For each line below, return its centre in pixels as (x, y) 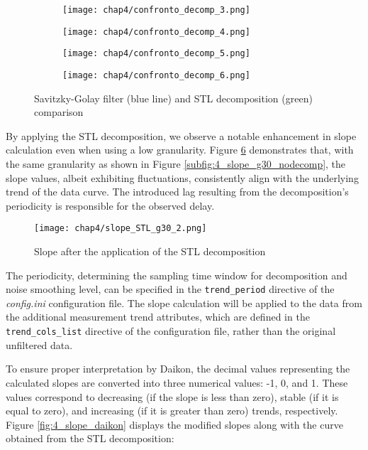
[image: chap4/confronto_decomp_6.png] (156, 75)
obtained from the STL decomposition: (90, 438)
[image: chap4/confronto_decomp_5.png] (156, 54)
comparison (59, 112)
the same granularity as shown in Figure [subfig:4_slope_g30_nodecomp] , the (176, 164)
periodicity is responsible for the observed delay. (110, 205)
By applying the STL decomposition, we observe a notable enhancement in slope (181, 135)
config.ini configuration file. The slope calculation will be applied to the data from (184, 302)
